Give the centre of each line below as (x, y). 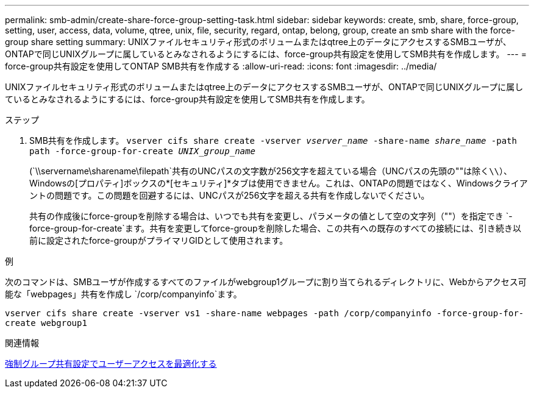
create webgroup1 (46, 323)
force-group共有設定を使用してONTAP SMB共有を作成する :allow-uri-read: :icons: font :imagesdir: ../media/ (221, 66)
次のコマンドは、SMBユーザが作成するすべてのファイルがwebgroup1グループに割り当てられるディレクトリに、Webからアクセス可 (266, 282)
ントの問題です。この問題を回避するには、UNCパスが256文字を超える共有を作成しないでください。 (230, 195)
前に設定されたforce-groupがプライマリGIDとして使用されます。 (159, 240)
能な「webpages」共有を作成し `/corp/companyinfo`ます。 (123, 294)
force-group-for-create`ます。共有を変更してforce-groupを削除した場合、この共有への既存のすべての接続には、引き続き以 (276, 228)
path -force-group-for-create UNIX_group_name (142, 151)
